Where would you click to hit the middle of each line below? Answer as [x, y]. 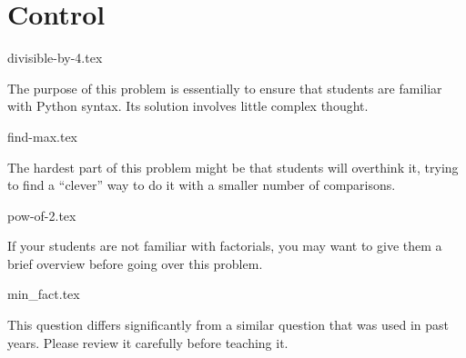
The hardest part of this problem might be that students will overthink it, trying [233, 167]
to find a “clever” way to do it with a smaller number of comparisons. [202, 185]
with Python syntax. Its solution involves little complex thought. [188, 106]
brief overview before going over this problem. [135, 263]
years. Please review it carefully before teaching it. [148, 342]
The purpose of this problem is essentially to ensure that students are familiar [225, 88]
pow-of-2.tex [42, 215]
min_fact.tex [44, 294]
